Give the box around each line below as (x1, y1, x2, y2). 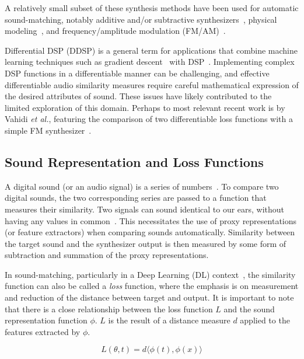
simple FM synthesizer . (5, 124, 92, 136)
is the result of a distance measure (108, 314, 230, 326)
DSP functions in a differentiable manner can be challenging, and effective (5, 67, 270, 79)
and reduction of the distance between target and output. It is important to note (5, 291, 294, 304)
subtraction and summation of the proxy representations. (5, 249, 209, 261)
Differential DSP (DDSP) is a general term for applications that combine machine (5, 44, 298, 56)
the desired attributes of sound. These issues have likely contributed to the (5, 90, 272, 102)
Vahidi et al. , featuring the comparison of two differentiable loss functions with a (5, 113, 293, 125)
